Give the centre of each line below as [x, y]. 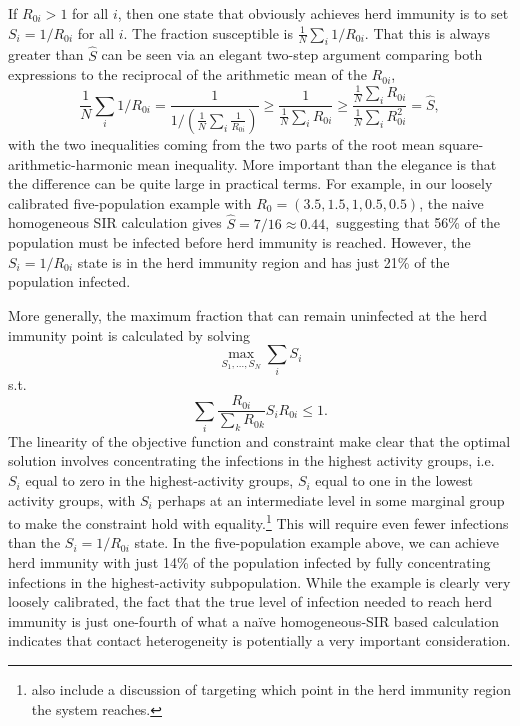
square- [461, 143]
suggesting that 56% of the [418, 222]
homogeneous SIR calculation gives [115, 222]
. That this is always [427, 32]
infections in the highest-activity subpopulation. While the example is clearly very [259, 581]
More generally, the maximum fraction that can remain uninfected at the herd [247, 314]
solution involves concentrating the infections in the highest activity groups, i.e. [251, 460]
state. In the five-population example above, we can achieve [317, 542]
